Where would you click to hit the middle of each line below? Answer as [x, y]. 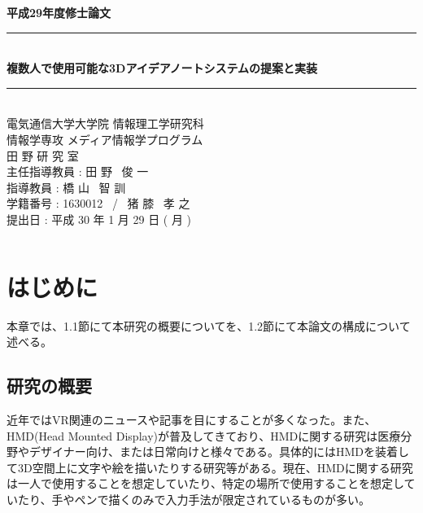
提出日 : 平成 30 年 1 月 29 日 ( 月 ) [99, 219]
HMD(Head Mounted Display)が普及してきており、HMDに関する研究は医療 [204, 435]
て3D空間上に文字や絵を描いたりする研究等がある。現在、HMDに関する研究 [210, 467]
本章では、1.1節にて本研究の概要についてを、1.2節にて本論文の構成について [209, 325]
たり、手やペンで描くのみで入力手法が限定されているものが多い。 [194, 500]
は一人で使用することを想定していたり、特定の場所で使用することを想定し [205, 483]
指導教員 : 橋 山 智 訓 [66, 187]
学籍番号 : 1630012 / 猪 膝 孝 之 [98, 203]
